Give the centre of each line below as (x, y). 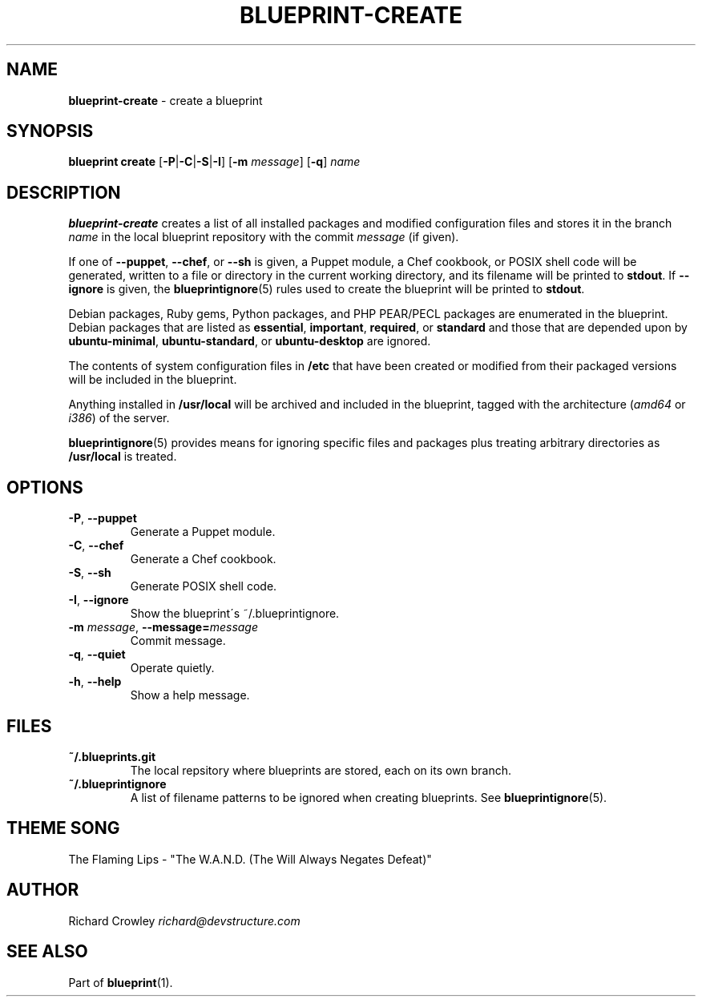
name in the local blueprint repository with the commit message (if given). (264, 237)
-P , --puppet (103, 518)
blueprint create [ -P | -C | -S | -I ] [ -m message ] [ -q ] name (214, 162)
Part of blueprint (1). (121, 982)
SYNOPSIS (50, 131)
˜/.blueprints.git (112, 756)
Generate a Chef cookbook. (203, 559)
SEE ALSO (47, 952)
